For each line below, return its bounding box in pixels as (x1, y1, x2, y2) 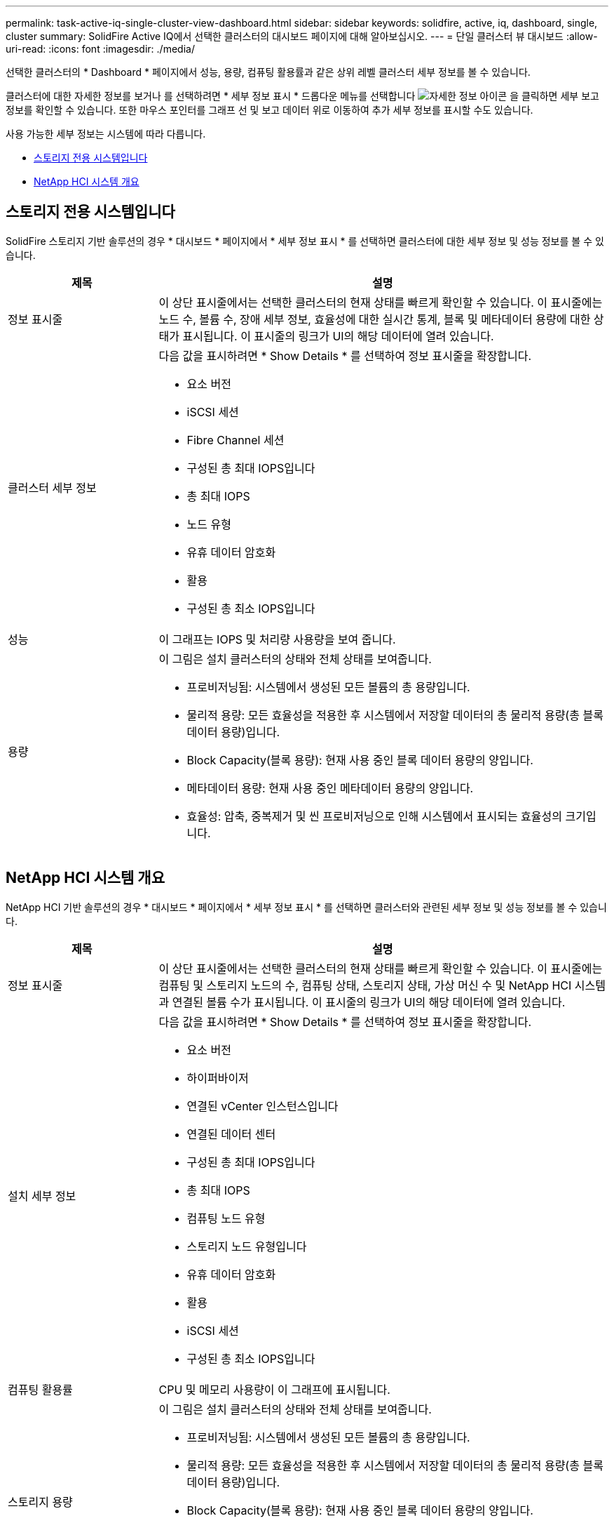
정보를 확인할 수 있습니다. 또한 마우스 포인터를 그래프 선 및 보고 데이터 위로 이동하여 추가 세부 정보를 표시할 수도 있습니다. (6, 104, 533, 116)
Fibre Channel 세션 (186, 432, 285, 447)
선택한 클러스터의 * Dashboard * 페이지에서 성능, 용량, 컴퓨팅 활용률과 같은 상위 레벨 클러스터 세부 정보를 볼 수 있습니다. (6, 66, 531, 78)
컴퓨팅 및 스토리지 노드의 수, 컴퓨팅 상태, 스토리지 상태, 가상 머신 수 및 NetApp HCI (158, 978, 572, 992)
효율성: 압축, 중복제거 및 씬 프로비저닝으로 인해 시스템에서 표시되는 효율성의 (186, 809, 562, 823)
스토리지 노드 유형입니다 (186, 1239, 307, 1253)
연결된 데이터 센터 (186, 1126, 276, 1141)
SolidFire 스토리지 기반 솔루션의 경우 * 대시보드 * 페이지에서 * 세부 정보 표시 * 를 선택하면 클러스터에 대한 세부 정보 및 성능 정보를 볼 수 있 (6, 234, 604, 247)
